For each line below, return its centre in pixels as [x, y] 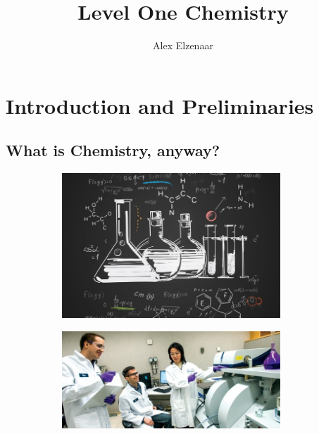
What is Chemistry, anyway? [113, 150]
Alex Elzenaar [183, 45]
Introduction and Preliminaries [160, 105]
